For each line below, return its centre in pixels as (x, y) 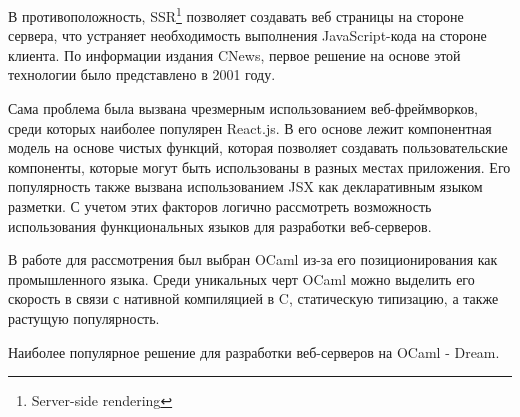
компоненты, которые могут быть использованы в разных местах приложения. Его (259, 166)
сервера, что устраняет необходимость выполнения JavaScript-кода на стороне (247, 35)
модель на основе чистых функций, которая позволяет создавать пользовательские (258, 147)
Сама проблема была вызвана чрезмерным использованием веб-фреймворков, (243, 108)
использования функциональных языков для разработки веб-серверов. (220, 225)
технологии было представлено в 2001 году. (142, 74)
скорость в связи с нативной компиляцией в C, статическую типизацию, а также (253, 298)
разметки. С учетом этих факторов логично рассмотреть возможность (220, 206)
